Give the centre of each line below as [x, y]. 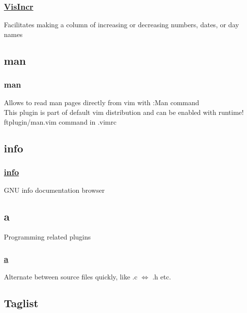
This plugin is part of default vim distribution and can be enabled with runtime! [124, 112]
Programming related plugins [47, 236]
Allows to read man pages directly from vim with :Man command [102, 102]
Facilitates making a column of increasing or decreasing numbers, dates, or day [122, 25]
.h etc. [162, 276]
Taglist [21, 303]
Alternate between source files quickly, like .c [71, 276]
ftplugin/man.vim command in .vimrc [60, 121]
